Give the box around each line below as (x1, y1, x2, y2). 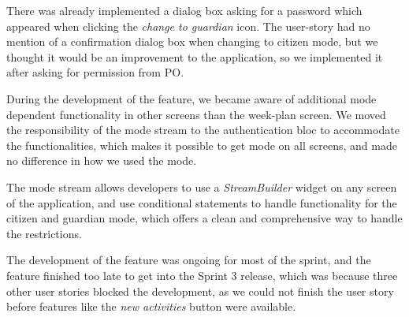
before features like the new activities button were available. (6, 298, 296, 315)
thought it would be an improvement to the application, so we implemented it (6, 48, 383, 65)
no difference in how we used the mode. (6, 152, 197, 169)
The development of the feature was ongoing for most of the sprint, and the (6, 252, 371, 268)
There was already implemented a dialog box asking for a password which (6, 2, 363, 18)
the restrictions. (6, 225, 82, 241)
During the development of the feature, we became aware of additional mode (6, 90, 377, 106)
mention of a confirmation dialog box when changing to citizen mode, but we (6, 33, 378, 50)
